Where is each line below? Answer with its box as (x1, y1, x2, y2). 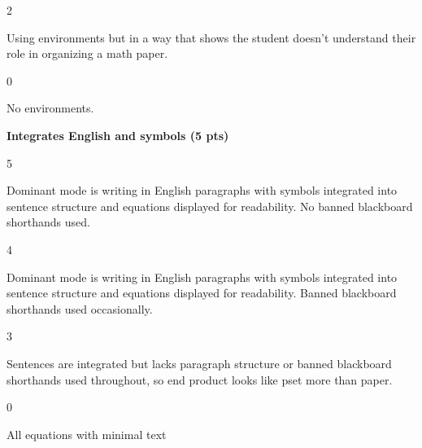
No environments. (7, 99, 94, 116)
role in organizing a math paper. (7, 45, 168, 62)
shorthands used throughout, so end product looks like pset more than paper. (7, 371, 393, 388)
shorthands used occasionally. (7, 300, 153, 317)
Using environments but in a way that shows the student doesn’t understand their (7, 29, 416, 46)
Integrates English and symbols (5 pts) (7, 126, 229, 143)
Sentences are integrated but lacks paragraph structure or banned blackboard (7, 354, 392, 371)
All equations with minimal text (7, 425, 167, 442)
